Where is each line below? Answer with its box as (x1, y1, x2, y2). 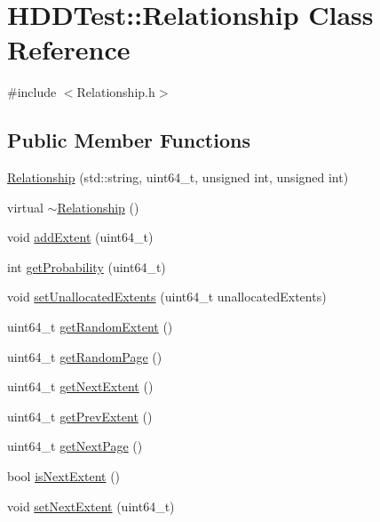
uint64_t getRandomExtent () (7, 317, 173, 336)
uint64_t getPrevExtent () (7, 406, 153, 425)
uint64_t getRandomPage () (7, 347, 162, 365)
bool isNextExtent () (7, 467, 121, 486)
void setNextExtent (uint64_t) (7, 496, 175, 515)
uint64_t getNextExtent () (7, 377, 154, 396)
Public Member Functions (7, 126, 250, 154)
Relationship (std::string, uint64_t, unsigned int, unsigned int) (7, 168, 349, 187)
